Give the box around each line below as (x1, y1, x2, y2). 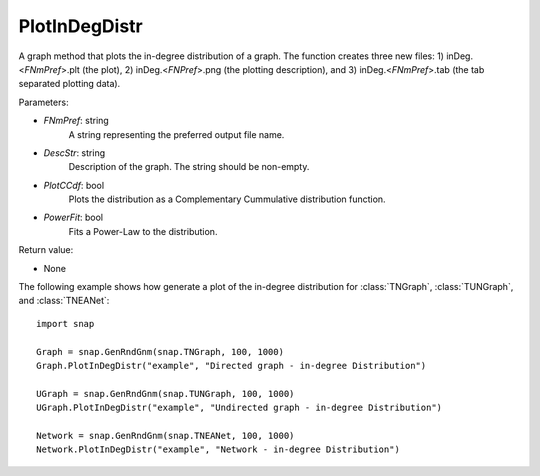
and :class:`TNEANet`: (18, 295, 110, 307)
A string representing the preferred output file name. (68, 128, 285, 140)
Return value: (18, 244, 74, 256)
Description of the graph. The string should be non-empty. (68, 161, 310, 173)
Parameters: (18, 96, 69, 108)
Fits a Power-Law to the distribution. (68, 225, 218, 237)
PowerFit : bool (43, 211, 104, 224)
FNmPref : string (43, 115, 109, 127)
